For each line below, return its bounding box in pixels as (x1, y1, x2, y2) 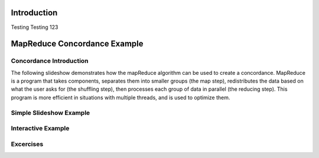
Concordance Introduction (11, 57, 89, 65)
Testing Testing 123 (11, 24, 58, 31)
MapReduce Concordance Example (11, 39, 144, 49)
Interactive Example (11, 124, 70, 133)
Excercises (11, 140, 44, 148)
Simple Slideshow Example (11, 108, 90, 117)
